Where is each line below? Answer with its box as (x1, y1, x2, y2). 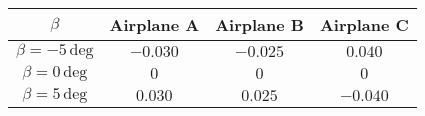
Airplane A (109, 13, 200, 36)
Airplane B (215, 13, 304, 36)
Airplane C (319, 13, 409, 36)
